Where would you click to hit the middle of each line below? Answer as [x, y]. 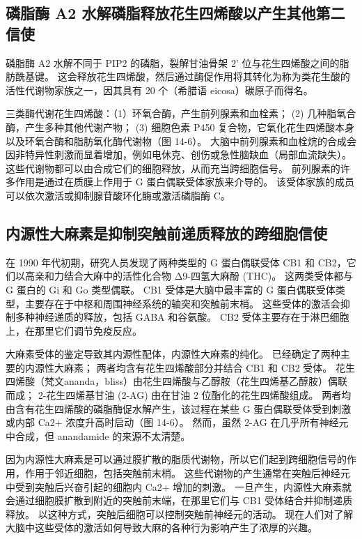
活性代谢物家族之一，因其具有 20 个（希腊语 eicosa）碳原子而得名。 [159, 90]
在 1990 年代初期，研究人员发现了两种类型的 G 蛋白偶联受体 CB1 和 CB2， [176, 262]
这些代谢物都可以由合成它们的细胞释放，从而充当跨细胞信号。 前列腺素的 [173, 168]
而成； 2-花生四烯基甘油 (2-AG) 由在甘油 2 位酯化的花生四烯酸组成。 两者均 [179, 395]
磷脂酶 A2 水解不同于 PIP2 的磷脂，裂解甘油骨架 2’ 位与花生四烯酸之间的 [173, 62]
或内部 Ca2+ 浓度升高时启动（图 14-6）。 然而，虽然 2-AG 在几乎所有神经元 [177, 422]
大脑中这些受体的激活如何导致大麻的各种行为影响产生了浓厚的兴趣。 [162, 527]
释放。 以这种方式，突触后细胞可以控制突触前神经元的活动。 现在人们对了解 [180, 514]
